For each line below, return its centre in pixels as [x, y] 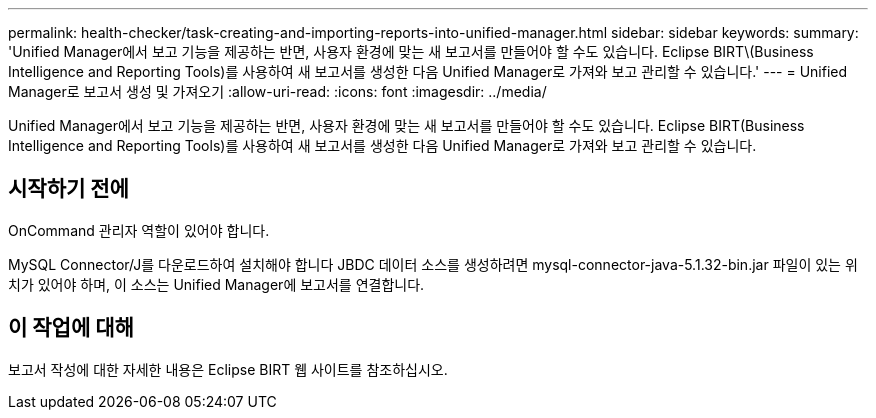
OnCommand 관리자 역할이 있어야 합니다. [139, 230]
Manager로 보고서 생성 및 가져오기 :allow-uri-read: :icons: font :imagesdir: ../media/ [277, 91]
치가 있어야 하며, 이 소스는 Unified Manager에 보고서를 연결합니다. [216, 284]
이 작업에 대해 [71, 328]
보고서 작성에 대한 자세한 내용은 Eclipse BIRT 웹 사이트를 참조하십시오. [228, 369]
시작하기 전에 [68, 189]
